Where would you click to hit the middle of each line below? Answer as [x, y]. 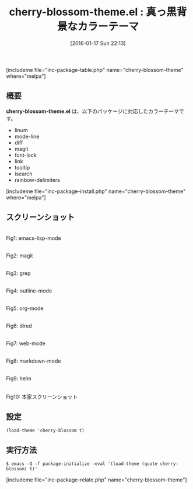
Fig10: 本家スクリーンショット [42, 397]
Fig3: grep [18, 273]
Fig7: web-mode [26, 343]
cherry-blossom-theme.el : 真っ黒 [93, 12]
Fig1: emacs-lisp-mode [34, 238]
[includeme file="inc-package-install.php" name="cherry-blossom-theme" [96, 191]
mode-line [27, 136]
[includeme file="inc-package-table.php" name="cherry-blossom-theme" [95, 70]
